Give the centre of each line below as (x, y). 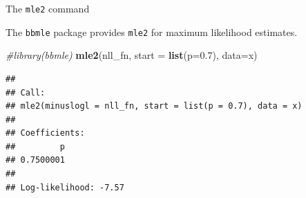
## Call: (26, 92)
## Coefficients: (45, 133)
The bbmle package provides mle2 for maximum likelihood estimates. (152, 31)
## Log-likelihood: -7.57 (65, 187)
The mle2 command (48, 8)
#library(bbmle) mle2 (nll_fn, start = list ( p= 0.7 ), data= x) (132, 55)
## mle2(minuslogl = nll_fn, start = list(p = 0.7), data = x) (154, 106)
